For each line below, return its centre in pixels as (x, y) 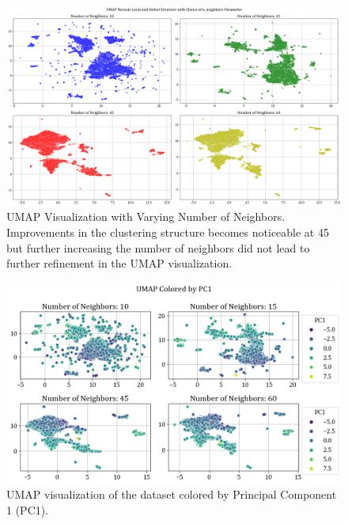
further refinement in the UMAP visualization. (119, 263)
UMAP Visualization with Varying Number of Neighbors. (146, 216)
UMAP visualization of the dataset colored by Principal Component (172, 494)
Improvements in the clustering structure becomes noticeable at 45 (168, 232)
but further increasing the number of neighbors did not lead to (158, 247)
